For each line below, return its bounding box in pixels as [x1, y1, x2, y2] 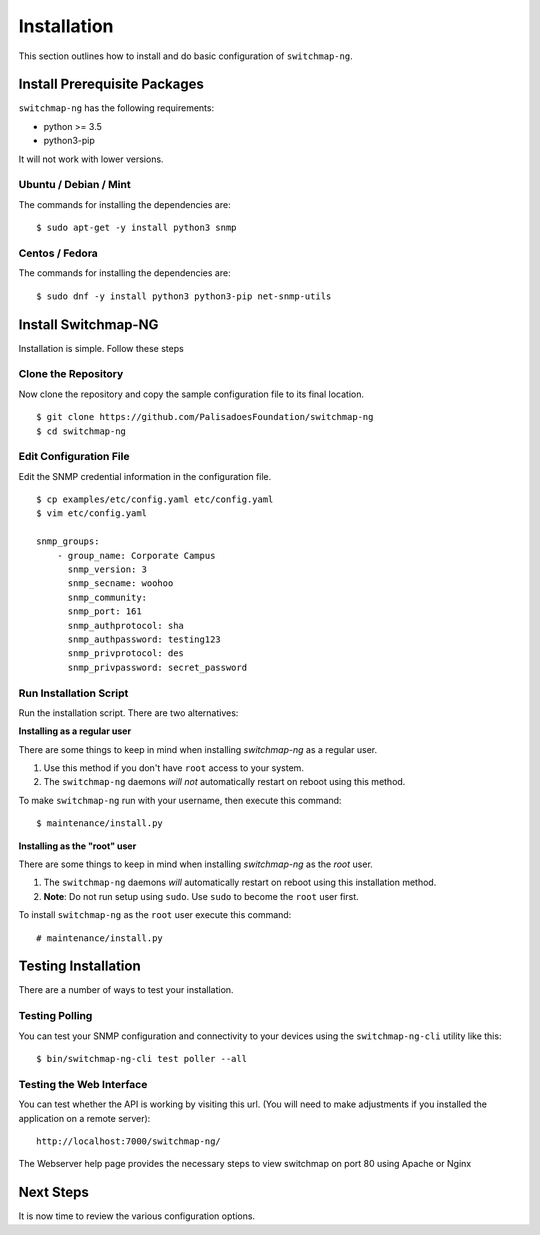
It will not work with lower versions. [18, 153, 164, 165]
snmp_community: [67, 591, 148, 603]
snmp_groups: [36, 536, 100, 547]
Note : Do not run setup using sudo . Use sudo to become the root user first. [43, 890, 359, 902]
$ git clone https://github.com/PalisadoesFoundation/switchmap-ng [36, 411, 374, 423]
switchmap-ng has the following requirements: [18, 102, 215, 114]
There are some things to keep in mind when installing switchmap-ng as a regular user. [18, 743, 378, 755]
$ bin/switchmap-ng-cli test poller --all [36, 1053, 248, 1064]
